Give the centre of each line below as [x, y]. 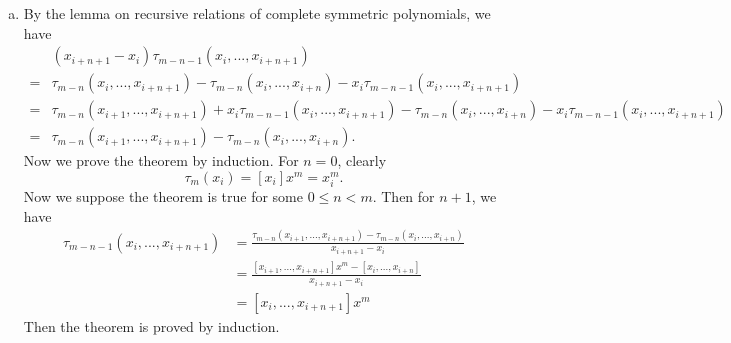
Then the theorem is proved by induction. [151, 325]
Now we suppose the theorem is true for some [163, 196]
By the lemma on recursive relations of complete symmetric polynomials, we [257, 13]
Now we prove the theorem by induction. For [161, 160]
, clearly [362, 160]
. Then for [403, 196]
